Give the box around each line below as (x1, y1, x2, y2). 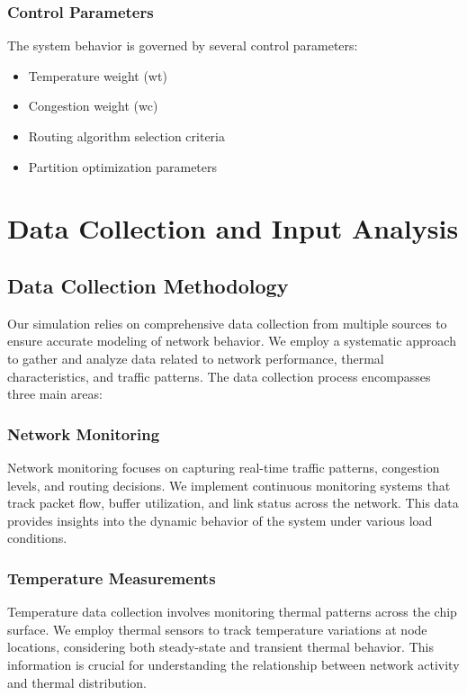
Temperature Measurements (7, 566, 216, 589)
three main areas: (7, 384, 103, 403)
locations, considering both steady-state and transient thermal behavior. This (7, 637, 434, 656)
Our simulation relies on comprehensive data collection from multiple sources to (7, 313, 447, 332)
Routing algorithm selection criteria (28, 127, 225, 145)
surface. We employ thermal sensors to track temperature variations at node (7, 619, 427, 638)
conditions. (7, 528, 67, 547)
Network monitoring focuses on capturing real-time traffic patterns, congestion (7, 457, 440, 476)
